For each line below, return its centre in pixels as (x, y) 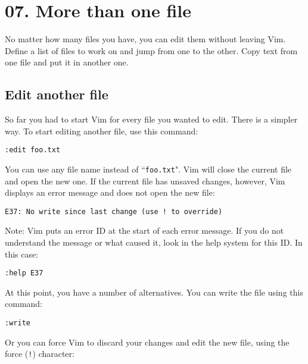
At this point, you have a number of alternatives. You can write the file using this (154, 292)
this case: (22, 254)
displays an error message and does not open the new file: (110, 192)
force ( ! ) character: (40, 354)
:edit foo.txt (33, 150)
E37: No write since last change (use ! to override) (114, 211)
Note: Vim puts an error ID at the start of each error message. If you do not (144, 230)
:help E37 (24, 273)
